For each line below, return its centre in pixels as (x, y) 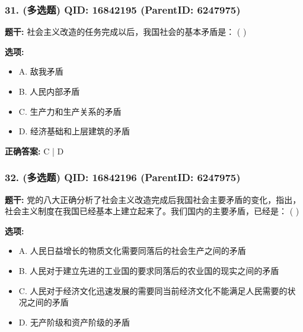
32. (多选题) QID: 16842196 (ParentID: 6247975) (123, 177)
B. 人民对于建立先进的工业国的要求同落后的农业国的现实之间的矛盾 (149, 270)
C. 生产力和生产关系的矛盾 (70, 111)
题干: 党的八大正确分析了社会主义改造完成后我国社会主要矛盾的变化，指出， (153, 199)
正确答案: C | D (34, 151)
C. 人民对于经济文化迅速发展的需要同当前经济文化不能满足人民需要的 (153, 290)
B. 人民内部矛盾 (49, 91)
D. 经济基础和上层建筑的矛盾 (74, 131)
